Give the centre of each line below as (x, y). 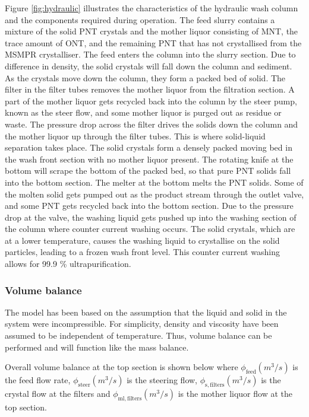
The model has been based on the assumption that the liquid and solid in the (146, 312)
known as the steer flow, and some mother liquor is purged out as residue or (143, 112)
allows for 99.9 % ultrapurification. (68, 264)
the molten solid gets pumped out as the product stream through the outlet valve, (154, 194)
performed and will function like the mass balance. (97, 347)
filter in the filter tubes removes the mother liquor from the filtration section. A (150, 89)
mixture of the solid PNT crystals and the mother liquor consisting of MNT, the (152, 31)
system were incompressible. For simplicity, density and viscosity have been (142, 324)
